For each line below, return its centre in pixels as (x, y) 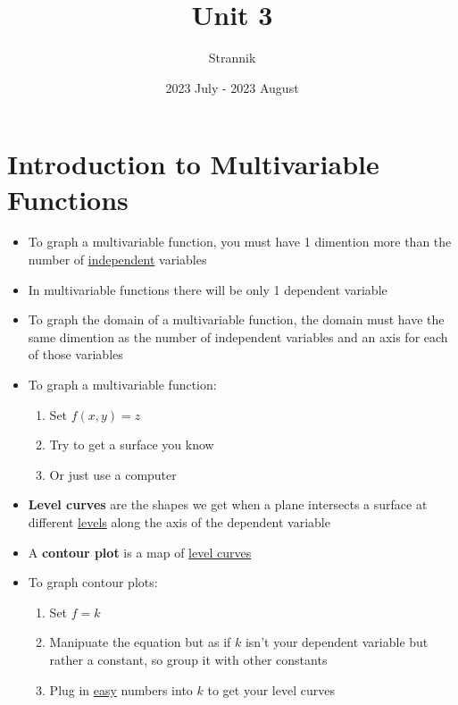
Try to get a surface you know (132, 445)
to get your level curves (271, 689)
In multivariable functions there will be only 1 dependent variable (208, 289)
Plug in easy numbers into (121, 689)
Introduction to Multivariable (193, 164)
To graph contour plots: (93, 582)
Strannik (232, 58)
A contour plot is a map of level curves (140, 552)
